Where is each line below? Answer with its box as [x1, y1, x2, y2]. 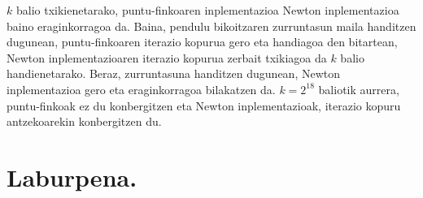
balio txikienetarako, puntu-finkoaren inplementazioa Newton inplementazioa [15, 2, 399, 18]
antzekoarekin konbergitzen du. [7, 113, 162, 130]
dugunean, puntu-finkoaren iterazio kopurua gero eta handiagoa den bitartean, [7, 33, 398, 50]
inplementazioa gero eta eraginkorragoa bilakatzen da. [7, 80, 276, 97]
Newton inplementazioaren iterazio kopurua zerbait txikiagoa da [7, 49, 327, 66]
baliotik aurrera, [318, 80, 399, 97]
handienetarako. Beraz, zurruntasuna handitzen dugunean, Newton [7, 65, 340, 82]
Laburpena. [7, 160, 137, 193]
